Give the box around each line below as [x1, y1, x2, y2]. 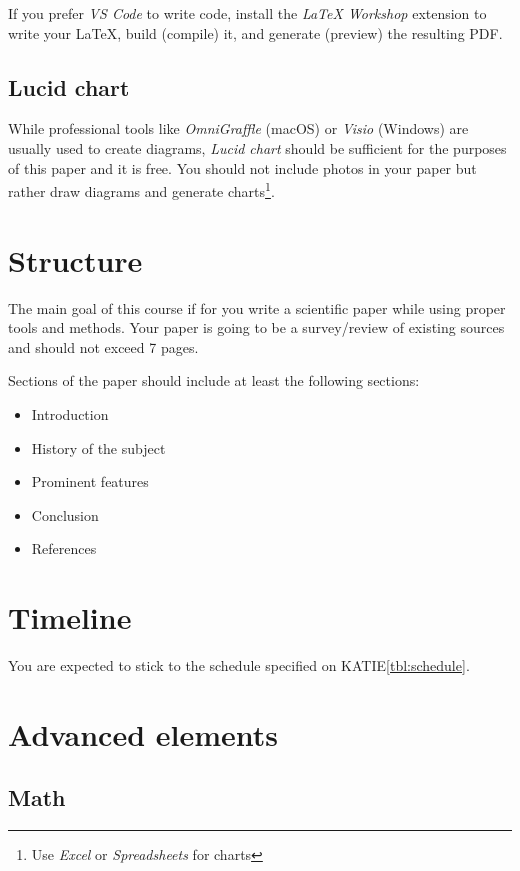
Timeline [8, 597, 132, 638]
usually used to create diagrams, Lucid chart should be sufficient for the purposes [8, 137, 507, 158]
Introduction [31, 403, 109, 424]
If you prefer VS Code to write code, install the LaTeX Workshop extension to [8, 3, 487, 23]
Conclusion [31, 504, 99, 525]
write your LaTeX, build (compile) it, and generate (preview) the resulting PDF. [8, 22, 503, 43]
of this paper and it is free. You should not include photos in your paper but [8, 157, 477, 178]
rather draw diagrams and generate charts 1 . [8, 178, 275, 201]
